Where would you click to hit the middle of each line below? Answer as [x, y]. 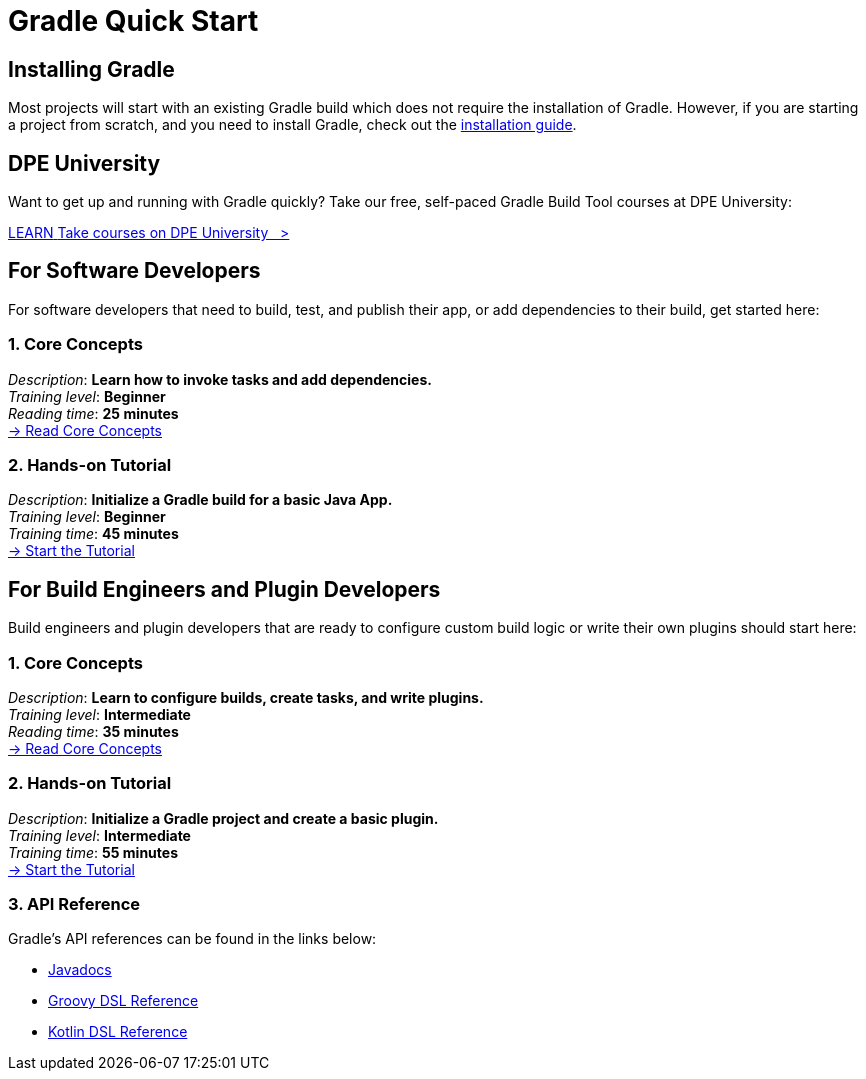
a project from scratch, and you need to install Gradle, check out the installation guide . [292, 125]
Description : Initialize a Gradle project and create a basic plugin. [223, 818]
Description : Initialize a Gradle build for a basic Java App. [200, 500]
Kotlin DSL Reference [118, 1032]
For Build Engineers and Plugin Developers [224, 589]
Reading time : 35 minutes [93, 731]
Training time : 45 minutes [93, 534]
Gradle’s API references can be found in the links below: [192, 939]
